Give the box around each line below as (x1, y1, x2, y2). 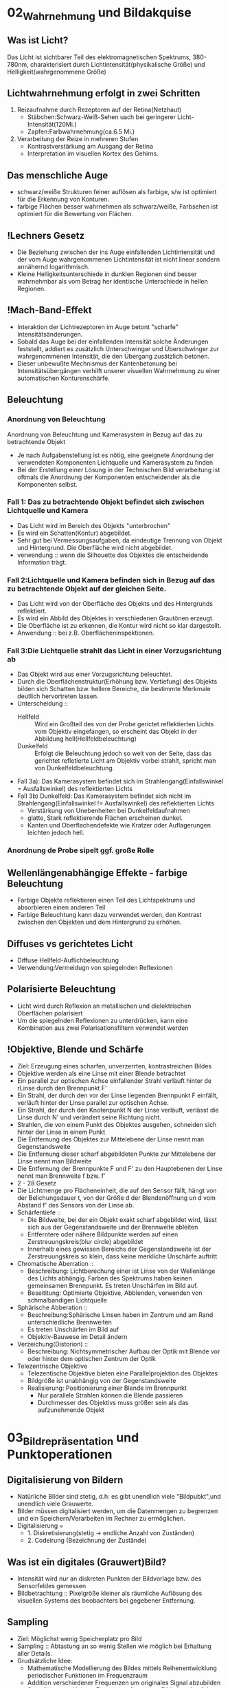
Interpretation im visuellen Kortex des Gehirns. (27, 149, 159, 158)
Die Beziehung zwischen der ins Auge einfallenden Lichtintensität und (16, 248, 215, 256)
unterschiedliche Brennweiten (27, 1318, 112, 1326)
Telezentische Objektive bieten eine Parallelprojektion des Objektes (27, 1369, 218, 1378)
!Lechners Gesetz (7, 229, 85, 242)
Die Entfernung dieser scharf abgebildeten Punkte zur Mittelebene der (16, 1150, 216, 1158)
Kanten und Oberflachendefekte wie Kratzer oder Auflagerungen (27, 821, 211, 830)
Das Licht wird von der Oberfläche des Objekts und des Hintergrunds (16, 600, 214, 608)
